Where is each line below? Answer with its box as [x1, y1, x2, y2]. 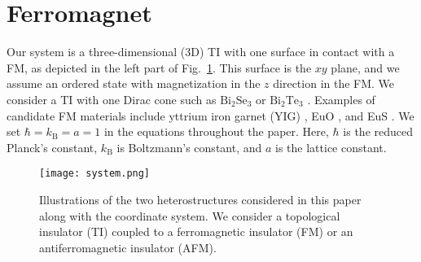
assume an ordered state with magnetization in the [7, 75, 261, 92]
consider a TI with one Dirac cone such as [7, 90, 217, 107]
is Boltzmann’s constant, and [116, 138, 262, 155]
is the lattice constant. [275, 138, 387, 155]
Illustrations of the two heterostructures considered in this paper [39, 190, 362, 207]
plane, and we [331, 59, 400, 76]
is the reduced [343, 123, 413, 140]
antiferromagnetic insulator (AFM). [39, 238, 217, 255]
